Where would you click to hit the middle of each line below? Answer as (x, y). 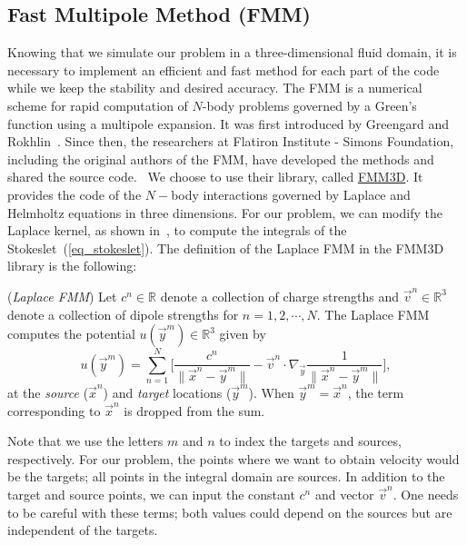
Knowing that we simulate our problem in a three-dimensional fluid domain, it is (232, 52)
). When (271, 393)
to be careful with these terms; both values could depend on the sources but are (230, 512)
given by (243, 334)
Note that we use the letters (85, 441)
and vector (344, 495)
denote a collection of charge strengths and (279, 296)
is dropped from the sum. (194, 410)
